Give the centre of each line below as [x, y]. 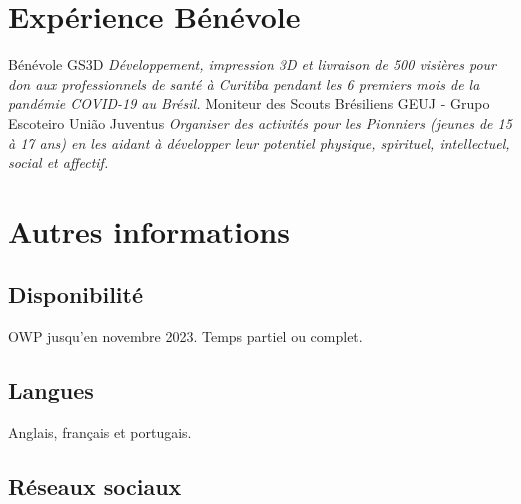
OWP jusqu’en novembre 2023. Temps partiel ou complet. [185, 336]
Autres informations [149, 230]
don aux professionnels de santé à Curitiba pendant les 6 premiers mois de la [244, 83]
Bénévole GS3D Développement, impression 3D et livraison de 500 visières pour [252, 64]
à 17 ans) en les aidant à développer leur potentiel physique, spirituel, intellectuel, [259, 142]
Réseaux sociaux [95, 486]
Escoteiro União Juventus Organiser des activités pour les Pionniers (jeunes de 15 [260, 122]
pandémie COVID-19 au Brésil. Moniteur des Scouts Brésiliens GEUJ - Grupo [249, 103]
